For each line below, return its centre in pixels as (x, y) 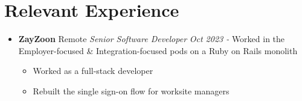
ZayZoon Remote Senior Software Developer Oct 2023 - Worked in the (152, 39)
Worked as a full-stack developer (93, 71)
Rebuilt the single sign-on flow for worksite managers (131, 90)
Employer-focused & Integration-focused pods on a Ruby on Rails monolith (158, 50)
